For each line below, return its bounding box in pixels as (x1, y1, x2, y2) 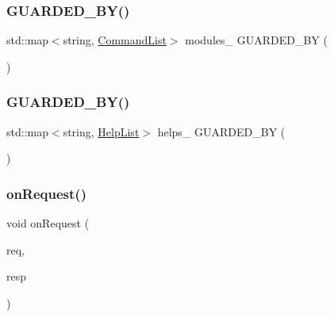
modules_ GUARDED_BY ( (185, 32, 328, 48)
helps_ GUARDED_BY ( (157, 123, 286, 139)
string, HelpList (63, 123, 140, 139)
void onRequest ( (6, 215, 90, 231)
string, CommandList (63, 32, 167, 48)
